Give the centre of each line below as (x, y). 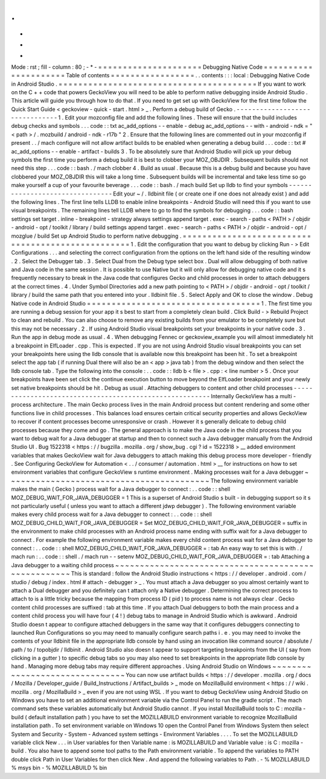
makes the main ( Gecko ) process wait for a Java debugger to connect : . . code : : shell (121, 489)
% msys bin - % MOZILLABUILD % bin (59, 768)
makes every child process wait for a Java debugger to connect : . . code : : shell (112, 514)
